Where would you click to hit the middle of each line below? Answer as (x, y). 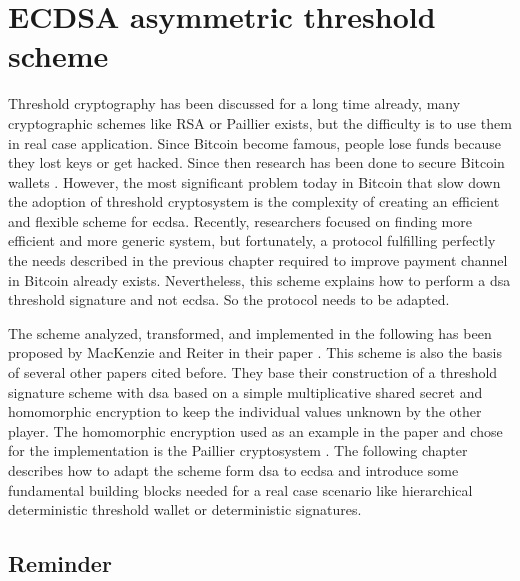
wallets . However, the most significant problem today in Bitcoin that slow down (254, 181)
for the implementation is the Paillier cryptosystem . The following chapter (238, 450)
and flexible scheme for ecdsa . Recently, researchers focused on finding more (240, 220)
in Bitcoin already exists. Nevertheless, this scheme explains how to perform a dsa (259, 279)
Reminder (60, 563)
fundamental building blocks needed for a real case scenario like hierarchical (240, 489)
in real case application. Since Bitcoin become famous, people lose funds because (254, 142)
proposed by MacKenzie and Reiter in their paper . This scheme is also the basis (255, 352)
